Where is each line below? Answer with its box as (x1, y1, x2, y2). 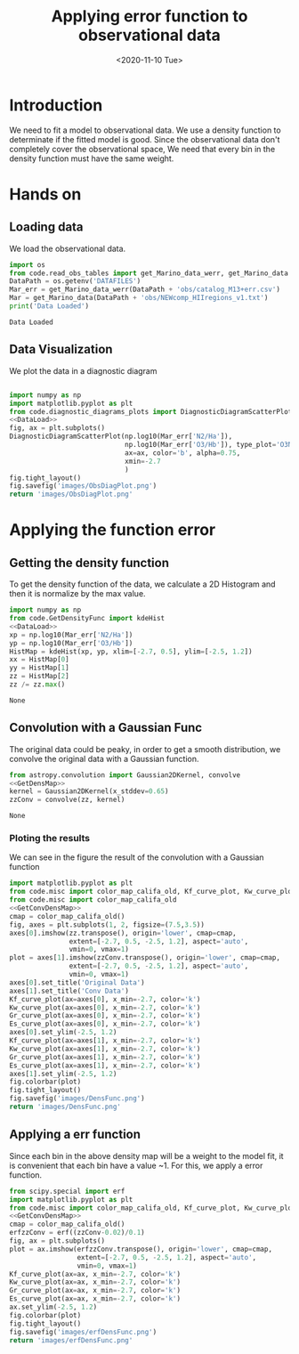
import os (9, 260, 46, 269)
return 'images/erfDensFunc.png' (9, 1335, 133, 1345)
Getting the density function (9, 555, 169, 571)
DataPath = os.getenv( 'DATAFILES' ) (9, 277, 141, 286)
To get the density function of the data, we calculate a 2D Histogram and (9, 579, 276, 589)
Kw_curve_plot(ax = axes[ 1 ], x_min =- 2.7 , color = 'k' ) (9, 1044, 201, 1053)
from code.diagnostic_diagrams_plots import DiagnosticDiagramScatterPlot (9, 407, 293, 416)
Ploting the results (9, 832, 91, 845)
